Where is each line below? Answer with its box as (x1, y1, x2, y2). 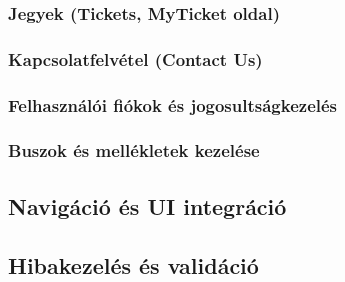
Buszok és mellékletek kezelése (8, 138, 260, 163)
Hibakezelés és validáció (8, 249, 259, 280)
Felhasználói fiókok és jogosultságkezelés (8, 92, 338, 117)
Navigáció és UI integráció (8, 190, 287, 221)
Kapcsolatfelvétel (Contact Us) (8, 46, 263, 71)
